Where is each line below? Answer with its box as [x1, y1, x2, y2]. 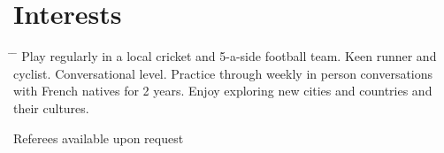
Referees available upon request [13, 128, 184, 147]
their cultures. [13, 98, 89, 117]
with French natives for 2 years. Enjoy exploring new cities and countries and [13, 81, 433, 100]
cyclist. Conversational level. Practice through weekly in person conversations [13, 64, 433, 82]
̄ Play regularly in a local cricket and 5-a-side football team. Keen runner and [13, 47, 437, 65]
